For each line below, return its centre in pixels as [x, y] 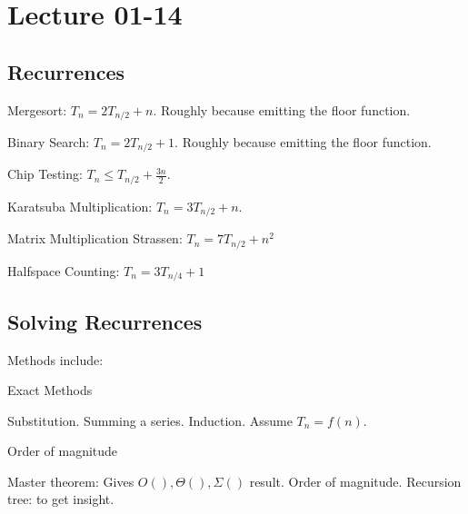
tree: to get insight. [61, 499]
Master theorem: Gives [71, 481]
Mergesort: [37, 109]
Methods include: [55, 359]
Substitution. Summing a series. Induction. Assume [150, 420]
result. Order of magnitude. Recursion [355, 481]
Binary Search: [49, 142]
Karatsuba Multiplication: [80, 206]
